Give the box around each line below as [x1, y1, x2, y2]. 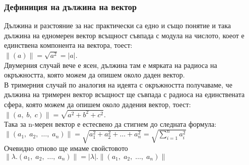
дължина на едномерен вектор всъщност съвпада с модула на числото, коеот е [4, 30, 244, 40]
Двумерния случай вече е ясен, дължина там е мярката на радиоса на [4, 59, 217, 70]
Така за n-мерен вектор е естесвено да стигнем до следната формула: [4, 119, 217, 129]
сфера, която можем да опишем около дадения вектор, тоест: [4, 99, 191, 109]
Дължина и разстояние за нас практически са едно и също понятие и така [4, 20, 231, 31]
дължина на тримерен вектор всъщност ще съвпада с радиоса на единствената [4, 89, 245, 100]
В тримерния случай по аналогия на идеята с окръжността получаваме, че [4, 79, 232, 90]
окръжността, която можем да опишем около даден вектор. [4, 69, 185, 80]
